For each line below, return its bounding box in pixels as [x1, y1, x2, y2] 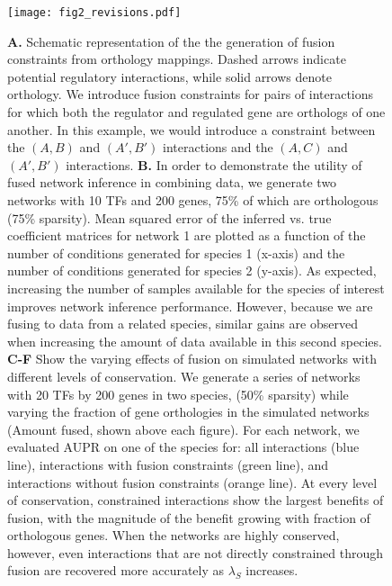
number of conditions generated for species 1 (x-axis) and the [7, 243, 345, 262]
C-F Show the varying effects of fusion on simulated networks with [7, 349, 377, 368]
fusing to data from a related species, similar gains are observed [7, 314, 358, 333]
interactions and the [163, 138, 273, 157]
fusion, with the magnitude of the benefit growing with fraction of [7, 508, 370, 527]
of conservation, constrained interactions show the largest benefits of [7, 491, 384, 509]
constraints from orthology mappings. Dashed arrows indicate [7, 50, 346, 68]
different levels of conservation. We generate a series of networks [7, 366, 361, 385]
